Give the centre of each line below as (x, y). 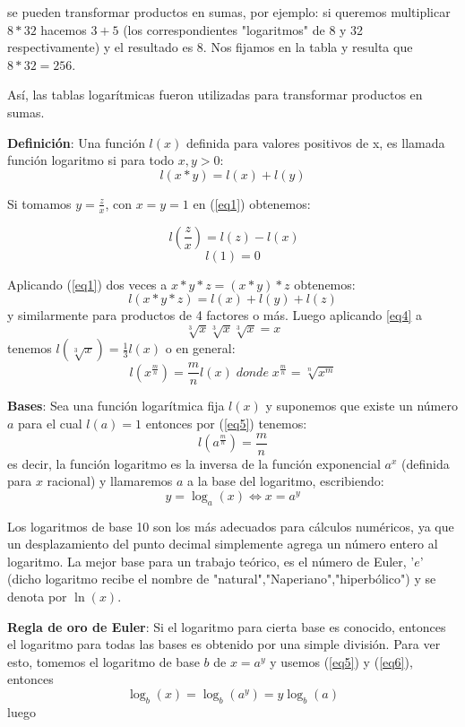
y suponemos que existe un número (362, 406)
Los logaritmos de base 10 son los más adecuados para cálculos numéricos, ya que (231, 526)
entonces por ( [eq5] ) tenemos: (226, 423)
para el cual (50, 423)
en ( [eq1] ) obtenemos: (252, 203)
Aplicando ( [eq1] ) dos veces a (87, 284)
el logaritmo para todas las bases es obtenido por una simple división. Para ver (224, 644)
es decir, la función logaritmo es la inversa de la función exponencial (194, 463)
